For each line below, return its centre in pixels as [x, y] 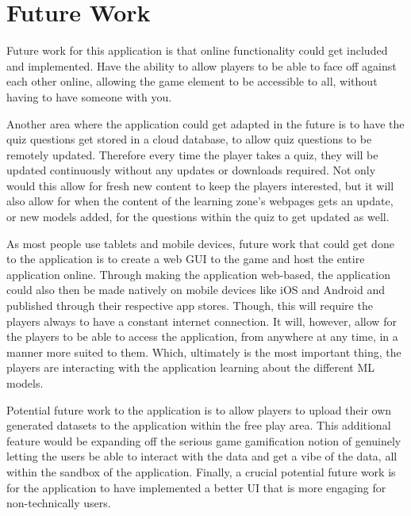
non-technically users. [59, 503]
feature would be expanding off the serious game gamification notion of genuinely [204, 440]
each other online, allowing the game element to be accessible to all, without [192, 81]
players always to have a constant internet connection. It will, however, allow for [202, 321]
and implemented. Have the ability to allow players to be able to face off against [202, 65]
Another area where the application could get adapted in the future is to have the [205, 123]
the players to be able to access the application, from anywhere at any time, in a [202, 336]
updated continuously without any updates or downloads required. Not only [191, 170]
